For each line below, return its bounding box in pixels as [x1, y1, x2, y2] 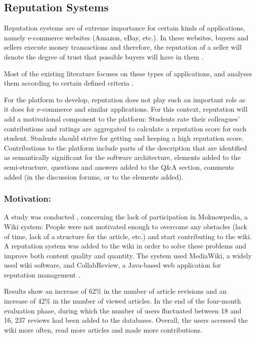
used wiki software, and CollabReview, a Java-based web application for [4, 260, 221, 270]
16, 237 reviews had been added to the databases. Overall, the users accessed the [4, 315, 248, 325]
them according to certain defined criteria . [4, 78, 134, 88]
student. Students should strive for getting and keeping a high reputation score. [4, 133, 244, 143]
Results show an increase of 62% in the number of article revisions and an [4, 286, 227, 296]
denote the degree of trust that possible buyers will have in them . [4, 51, 204, 61]
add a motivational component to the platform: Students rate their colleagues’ [4, 113, 240, 123]
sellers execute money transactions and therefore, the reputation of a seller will [4, 42, 242, 52]
